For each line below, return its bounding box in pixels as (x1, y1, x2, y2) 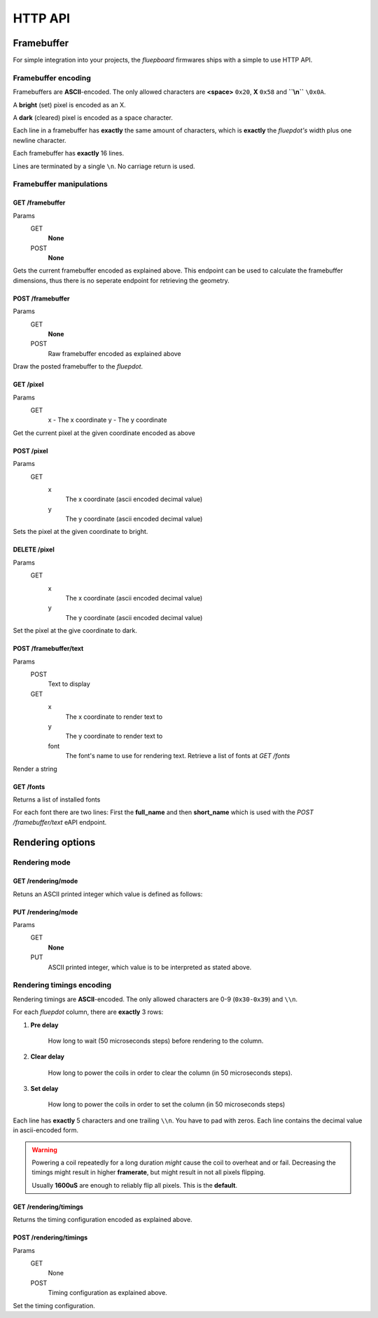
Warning (31, 1146, 57, 1154)
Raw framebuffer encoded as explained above (48, 349, 181, 357)
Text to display (48, 680, 90, 688)
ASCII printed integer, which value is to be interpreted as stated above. (48, 963, 252, 971)
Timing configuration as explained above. (48, 1289, 167, 1297)
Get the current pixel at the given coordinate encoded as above (13, 428, 195, 437)
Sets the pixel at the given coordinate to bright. (13, 528, 148, 536)
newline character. (13, 136, 66, 144)
